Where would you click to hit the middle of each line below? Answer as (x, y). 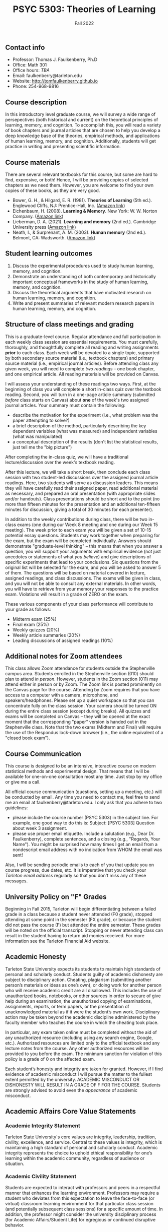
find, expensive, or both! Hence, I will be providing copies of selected (77, 179)
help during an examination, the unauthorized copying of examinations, (78, 1001)
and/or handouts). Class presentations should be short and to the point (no (82, 499)
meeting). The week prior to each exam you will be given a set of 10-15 (78, 530)
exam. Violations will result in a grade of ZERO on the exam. (67, 594)
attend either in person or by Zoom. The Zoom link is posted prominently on (83, 684)
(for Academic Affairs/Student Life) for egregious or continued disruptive (80, 1219)
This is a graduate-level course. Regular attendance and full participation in (83, 337)
